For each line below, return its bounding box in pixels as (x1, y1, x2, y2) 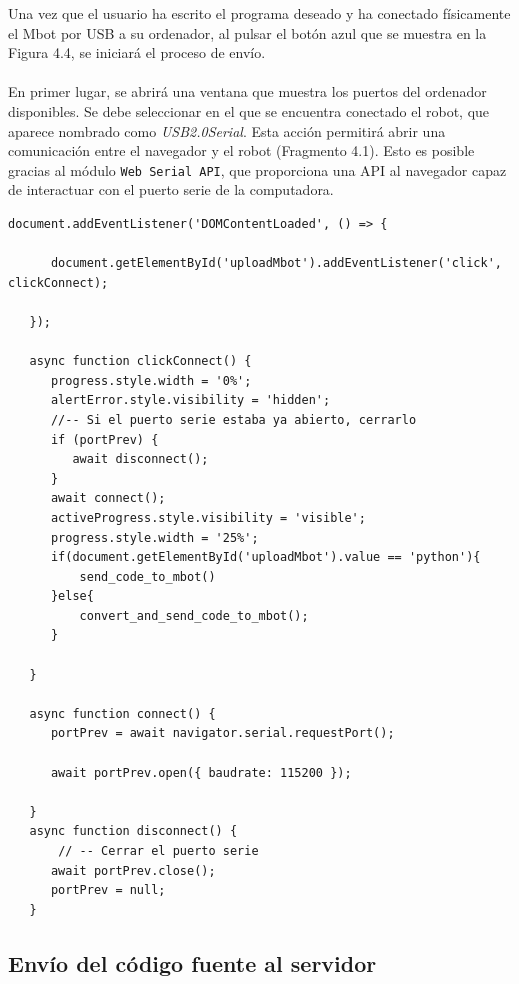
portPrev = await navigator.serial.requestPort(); (50, 726, 395, 741)
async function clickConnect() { (29, 354, 252, 369)
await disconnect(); (72, 452, 209, 467)
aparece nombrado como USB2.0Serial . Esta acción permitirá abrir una (8, 120, 446, 141)
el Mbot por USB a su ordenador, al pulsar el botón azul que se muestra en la (8, 22, 487, 43)
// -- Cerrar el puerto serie (58, 844, 259, 858)
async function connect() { (29, 706, 216, 721)
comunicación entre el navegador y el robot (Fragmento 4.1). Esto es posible (8, 140, 475, 161)
